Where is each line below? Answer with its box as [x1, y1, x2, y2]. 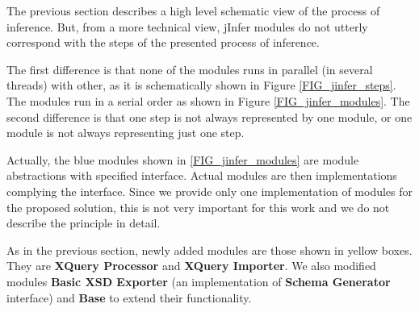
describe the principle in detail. [6, 214, 161, 231]
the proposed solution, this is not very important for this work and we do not [6, 198, 390, 215]
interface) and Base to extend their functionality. [6, 289, 252, 306]
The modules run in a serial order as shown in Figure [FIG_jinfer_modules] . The [6, 92, 410, 109]
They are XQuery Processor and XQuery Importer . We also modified [6, 257, 376, 274]
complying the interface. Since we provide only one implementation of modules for [6, 182, 413, 199]
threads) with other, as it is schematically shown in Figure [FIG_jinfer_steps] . [6, 77, 396, 94]
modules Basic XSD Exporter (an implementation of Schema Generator [6, 272, 391, 289]
